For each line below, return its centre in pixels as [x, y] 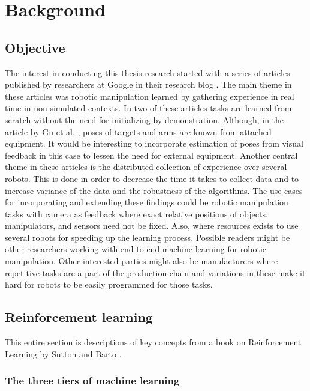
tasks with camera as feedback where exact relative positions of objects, [136, 214]
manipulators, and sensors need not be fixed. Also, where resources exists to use [152, 226]
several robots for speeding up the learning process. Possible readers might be [148, 237]
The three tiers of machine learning [92, 380]
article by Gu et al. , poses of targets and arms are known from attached [138, 131]
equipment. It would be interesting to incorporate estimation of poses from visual [154, 143]
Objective [35, 47]
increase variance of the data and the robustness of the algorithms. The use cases [154, 190]
